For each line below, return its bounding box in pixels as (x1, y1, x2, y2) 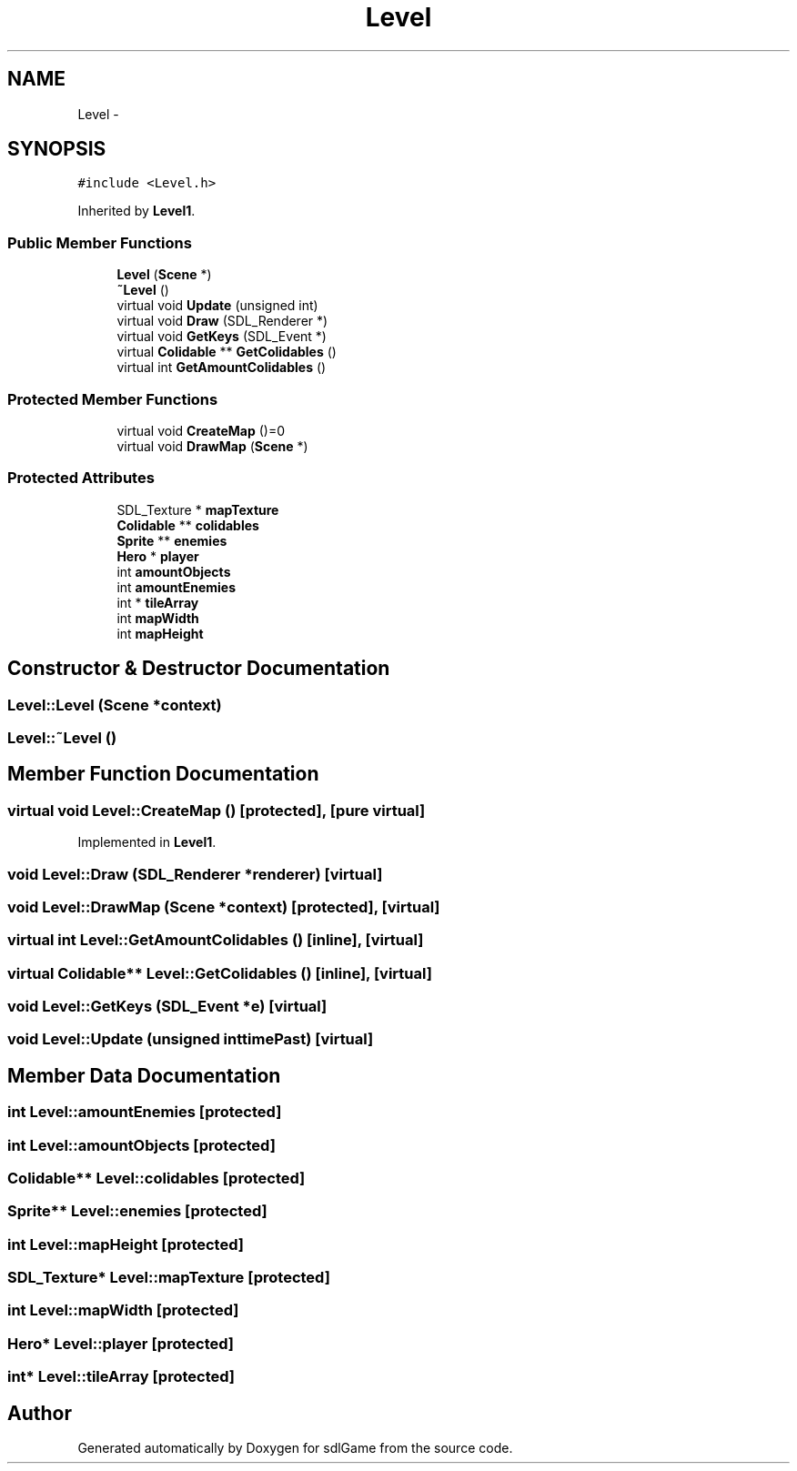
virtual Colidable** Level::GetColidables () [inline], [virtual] (7, 963, 432, 982)
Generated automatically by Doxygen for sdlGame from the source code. (77, 1440, 513, 1456)
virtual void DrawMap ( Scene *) (116, 438, 308, 454)
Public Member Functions (7, 233, 192, 252)
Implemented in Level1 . (77, 834, 217, 851)
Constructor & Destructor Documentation (7, 657, 390, 680)
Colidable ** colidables (116, 517, 259, 533)
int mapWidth (116, 610, 199, 626)
